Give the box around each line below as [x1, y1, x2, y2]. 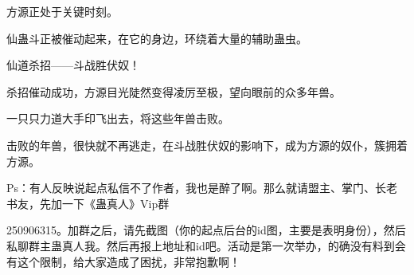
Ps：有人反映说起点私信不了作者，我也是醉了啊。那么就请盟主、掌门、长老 [6, 179, 398, 196]
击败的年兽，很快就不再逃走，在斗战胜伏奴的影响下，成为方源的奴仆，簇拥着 [6, 136, 408, 153]
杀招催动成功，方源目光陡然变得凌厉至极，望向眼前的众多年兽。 [6, 83, 341, 100]
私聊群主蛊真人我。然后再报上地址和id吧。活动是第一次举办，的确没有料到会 [6, 237, 406, 253]
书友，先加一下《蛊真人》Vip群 [6, 194, 170, 211]
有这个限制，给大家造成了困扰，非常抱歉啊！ [6, 253, 240, 269]
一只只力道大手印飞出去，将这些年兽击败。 [6, 110, 229, 127]
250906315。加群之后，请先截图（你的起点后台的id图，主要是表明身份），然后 [6, 222, 406, 238]
